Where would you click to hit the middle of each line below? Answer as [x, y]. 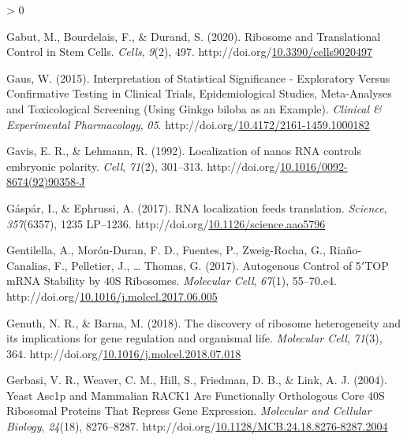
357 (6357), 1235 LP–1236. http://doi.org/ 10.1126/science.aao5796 [166, 223]
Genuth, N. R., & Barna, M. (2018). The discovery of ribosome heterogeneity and [204, 322]
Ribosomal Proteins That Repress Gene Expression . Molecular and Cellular [189, 410]
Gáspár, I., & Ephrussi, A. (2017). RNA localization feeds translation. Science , [197, 207]
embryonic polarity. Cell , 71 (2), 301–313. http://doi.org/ [144, 166]
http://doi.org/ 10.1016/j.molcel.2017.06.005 [112, 296]
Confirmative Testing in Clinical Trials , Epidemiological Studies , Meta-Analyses [199, 93]
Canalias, [29, 265]
